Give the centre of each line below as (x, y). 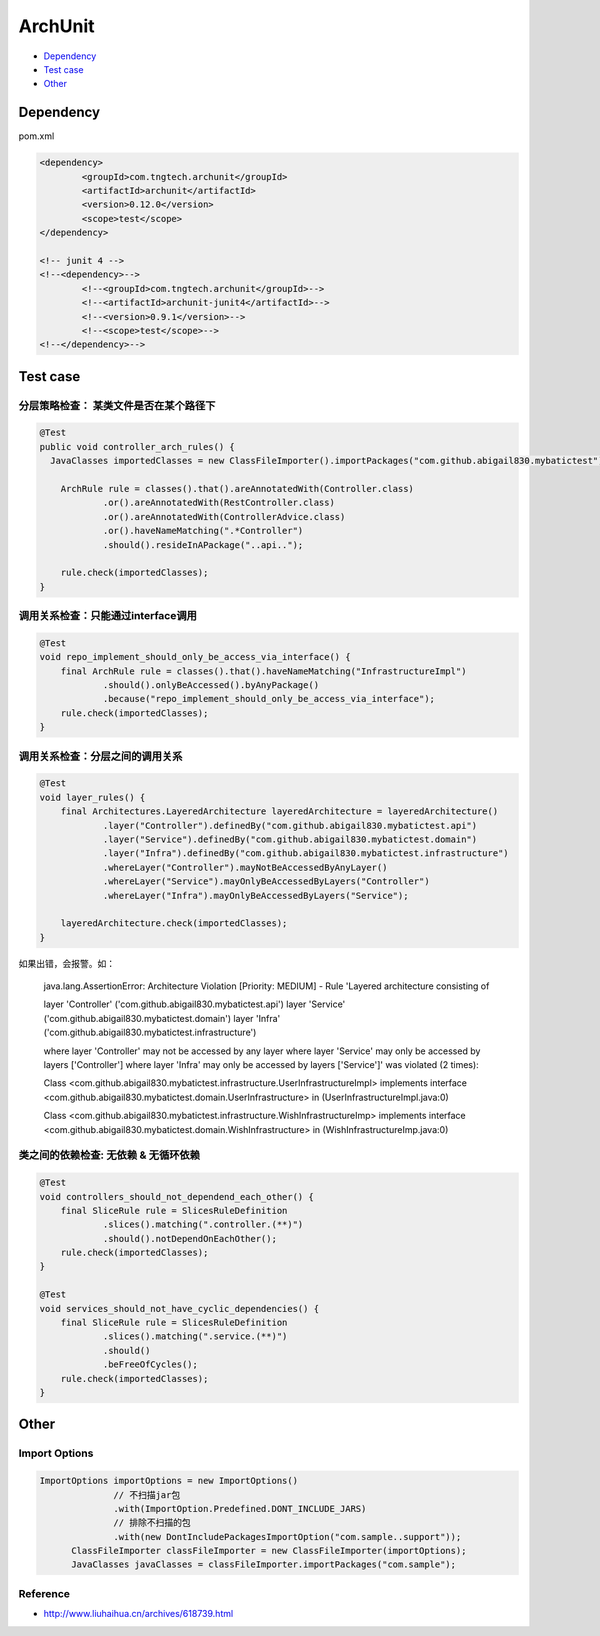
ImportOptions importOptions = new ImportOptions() (169, 1481)
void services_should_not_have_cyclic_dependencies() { (179, 1308)
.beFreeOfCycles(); (150, 1364)
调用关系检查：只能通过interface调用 (107, 616)
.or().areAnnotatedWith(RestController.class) (218, 503)
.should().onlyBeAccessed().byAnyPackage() (211, 685)
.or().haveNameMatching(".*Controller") (203, 531)
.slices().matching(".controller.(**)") (203, 1224)
